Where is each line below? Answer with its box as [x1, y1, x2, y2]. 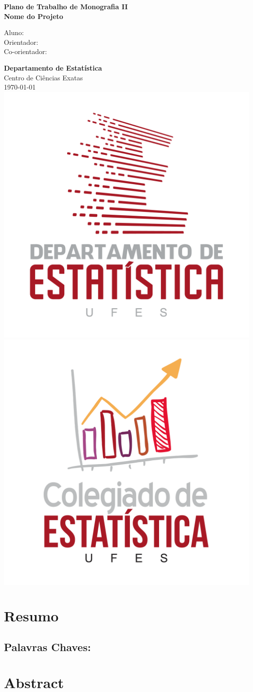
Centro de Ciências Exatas [4, 72, 83, 82]
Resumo [4, 606, 59, 626]
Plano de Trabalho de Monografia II [4, 1, 128, 11]
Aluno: [4, 27, 24, 37]
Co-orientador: [4, 46, 47, 56]
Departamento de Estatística [4, 62, 102, 73]
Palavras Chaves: [4, 639, 91, 654]
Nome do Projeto [4, 11, 63, 21]
